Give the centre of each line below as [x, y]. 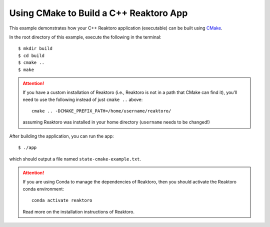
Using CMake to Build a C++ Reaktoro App [98, 13]
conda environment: [43, 189]
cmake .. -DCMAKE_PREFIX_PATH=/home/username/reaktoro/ [101, 111]
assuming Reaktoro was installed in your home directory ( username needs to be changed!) [116, 122]
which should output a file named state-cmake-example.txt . [75, 159]
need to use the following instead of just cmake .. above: [83, 99]
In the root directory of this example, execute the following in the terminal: [85, 37]
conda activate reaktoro [62, 200]
